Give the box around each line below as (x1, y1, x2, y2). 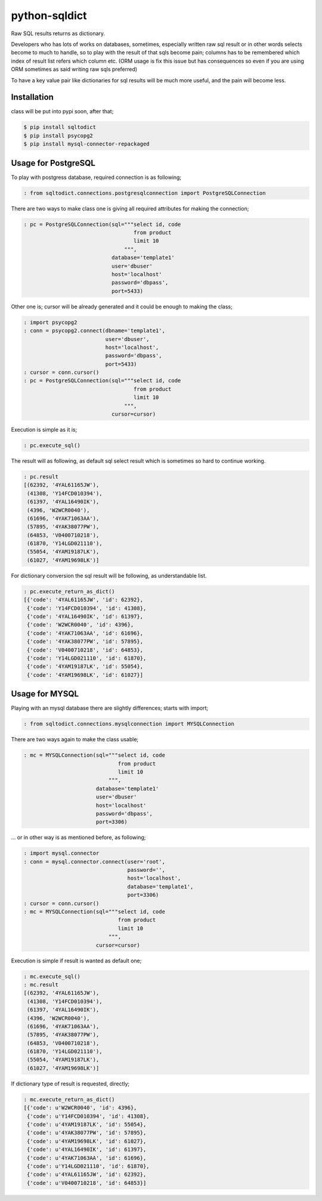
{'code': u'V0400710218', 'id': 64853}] (27, 1180, 147, 1186)
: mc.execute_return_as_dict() (23, 1096, 116, 1103)
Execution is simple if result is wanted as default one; (11, 957, 142, 964)
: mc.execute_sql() (23, 973, 80, 980)
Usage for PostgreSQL (11, 158, 95, 168)
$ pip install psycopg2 (23, 132, 94, 139)
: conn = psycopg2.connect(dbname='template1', (23, 327, 165, 334)
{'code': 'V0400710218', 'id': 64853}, (27, 646, 143, 653)
